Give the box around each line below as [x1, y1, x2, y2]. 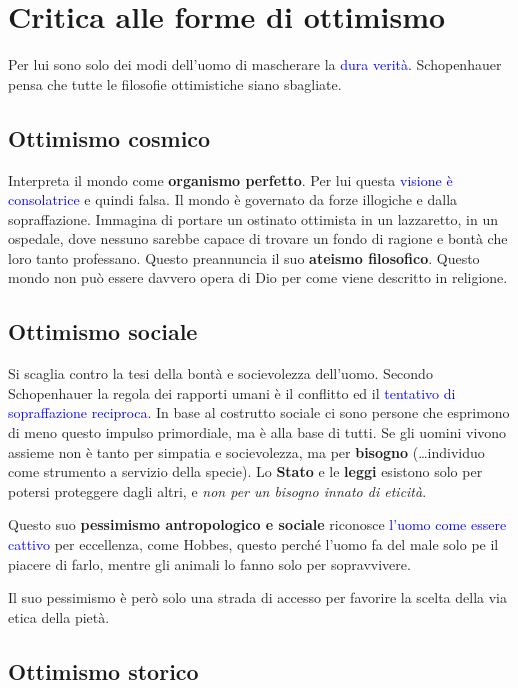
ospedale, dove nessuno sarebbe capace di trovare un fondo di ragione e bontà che [8, 228, 508, 249]
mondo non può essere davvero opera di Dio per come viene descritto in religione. [8, 267, 508, 288]
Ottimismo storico [8, 655, 199, 686]
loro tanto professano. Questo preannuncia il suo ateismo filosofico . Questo [8, 247, 480, 268]
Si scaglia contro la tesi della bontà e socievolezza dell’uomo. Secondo [8, 363, 433, 384]
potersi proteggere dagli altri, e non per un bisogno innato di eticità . [8, 480, 427, 501]
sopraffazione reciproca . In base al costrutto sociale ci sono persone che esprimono [8, 402, 510, 423]
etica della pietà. [8, 606, 110, 627]
